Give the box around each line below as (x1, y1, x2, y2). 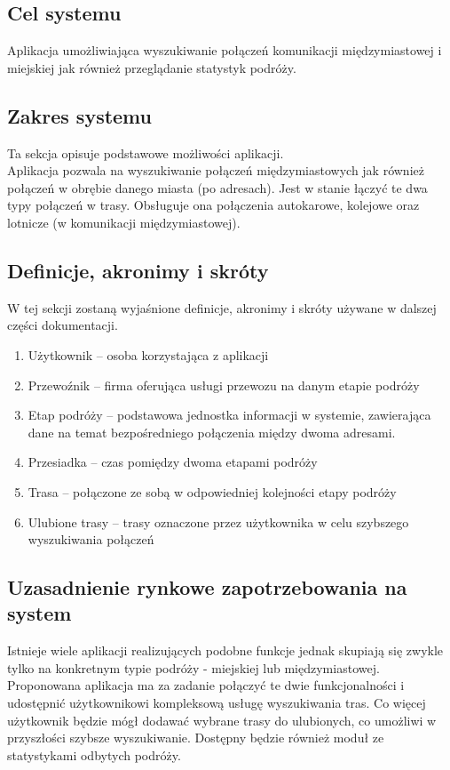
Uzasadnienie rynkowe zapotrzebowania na (7, 573, 407, 601)
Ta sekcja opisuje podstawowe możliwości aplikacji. (7, 143, 284, 162)
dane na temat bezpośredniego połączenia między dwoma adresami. (28, 422, 396, 441)
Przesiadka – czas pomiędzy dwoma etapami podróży (28, 453, 318, 471)
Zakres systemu (7, 101, 152, 129)
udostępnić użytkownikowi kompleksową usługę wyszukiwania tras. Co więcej (7, 694, 426, 712)
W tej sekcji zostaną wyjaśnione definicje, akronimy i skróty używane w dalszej (7, 298, 437, 317)
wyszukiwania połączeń (28, 530, 154, 549)
